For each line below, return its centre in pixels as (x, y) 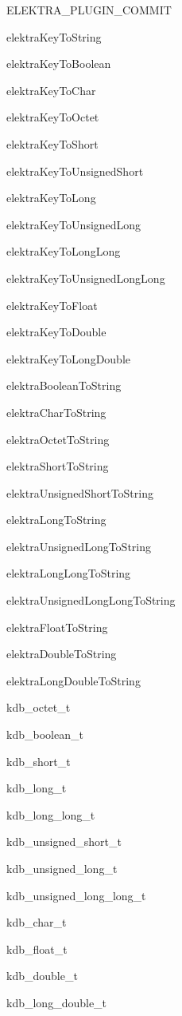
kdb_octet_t (39, 707)
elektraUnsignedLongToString (79, 546)
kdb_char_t (37, 922)
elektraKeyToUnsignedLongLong (86, 278)
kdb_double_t (42, 976)
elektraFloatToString (57, 627)
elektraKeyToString (54, 36)
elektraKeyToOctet (53, 117)
